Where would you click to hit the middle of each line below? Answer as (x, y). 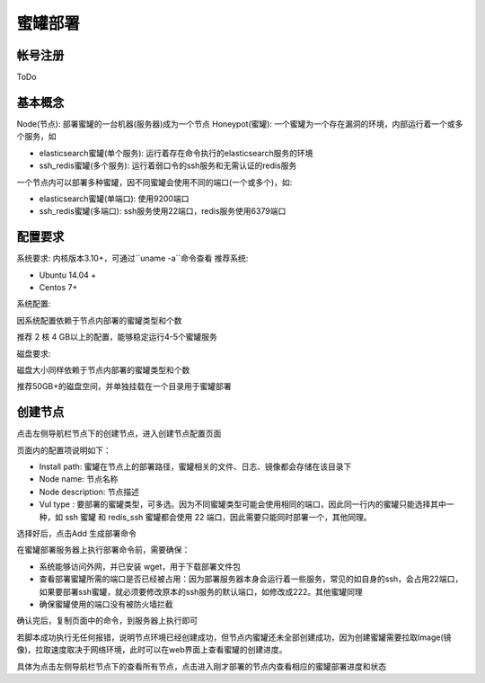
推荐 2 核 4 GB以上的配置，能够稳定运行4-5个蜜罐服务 (117, 337)
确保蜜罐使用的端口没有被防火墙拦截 (106, 604)
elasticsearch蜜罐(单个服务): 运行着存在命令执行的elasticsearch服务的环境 (176, 153)
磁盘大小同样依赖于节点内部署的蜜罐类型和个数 (103, 369)
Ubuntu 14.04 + (68, 275)
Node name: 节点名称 (79, 479)
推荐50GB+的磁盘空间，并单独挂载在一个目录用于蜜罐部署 (124, 386)
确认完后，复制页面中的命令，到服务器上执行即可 (107, 621)
